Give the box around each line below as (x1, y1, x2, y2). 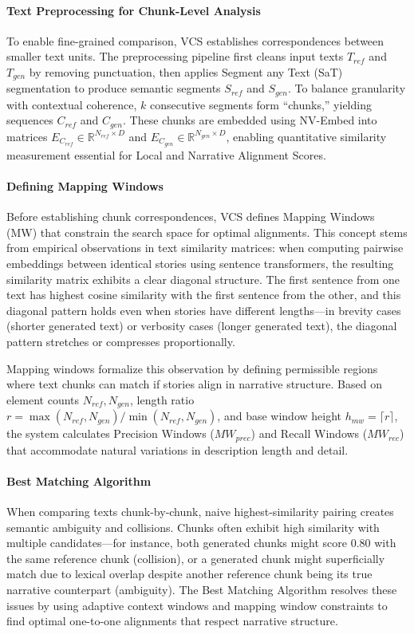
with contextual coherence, (6, 96, 137, 112)
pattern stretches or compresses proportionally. (6, 333, 235, 349)
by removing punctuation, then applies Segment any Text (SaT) (29, 63, 343, 80)
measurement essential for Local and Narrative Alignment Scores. (6, 146, 326, 163)
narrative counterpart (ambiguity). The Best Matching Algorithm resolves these (6, 581, 397, 597)
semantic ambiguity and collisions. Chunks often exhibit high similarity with (6, 518, 380, 535)
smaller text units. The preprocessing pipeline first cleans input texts (6, 48, 344, 65)
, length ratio (129, 391, 195, 408)
